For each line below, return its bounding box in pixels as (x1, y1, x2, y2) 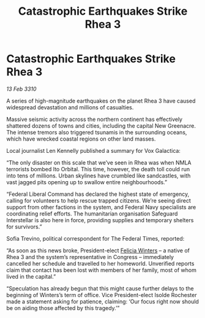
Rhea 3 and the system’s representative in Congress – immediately (6, 253, 174, 260)
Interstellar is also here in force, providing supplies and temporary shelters (6, 216, 194, 223)
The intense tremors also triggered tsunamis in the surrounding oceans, (6, 128, 187, 136)
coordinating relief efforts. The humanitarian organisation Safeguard (6, 210, 178, 217)
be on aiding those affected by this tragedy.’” (6, 304, 120, 311)
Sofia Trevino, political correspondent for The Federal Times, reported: (6, 235, 185, 242)
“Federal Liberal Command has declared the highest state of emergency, (6, 190, 190, 198)
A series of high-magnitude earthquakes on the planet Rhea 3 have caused (6, 97, 196, 104)
